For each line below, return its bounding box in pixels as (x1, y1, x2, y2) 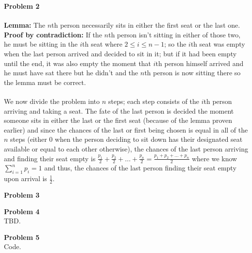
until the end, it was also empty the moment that (4, 58, 151, 68)
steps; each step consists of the (108, 96, 200, 106)
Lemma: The (4, 20, 45, 30)
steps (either (10, 134, 47, 144)
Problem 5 (4, 232, 40, 242)
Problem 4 (4, 206, 40, 216)
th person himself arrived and (155, 58, 244, 68)
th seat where (82, 39, 122, 49)
